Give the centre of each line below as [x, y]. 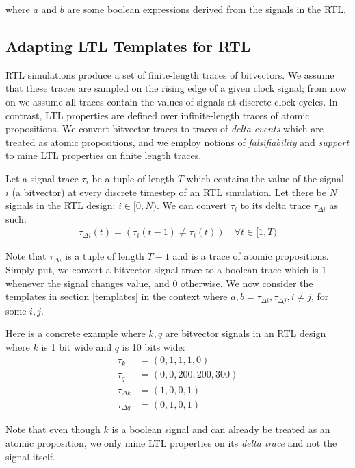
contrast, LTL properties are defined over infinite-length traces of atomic [158, 115]
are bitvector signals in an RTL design [246, 333]
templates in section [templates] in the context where [117, 296]
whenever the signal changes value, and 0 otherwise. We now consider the [159, 283]
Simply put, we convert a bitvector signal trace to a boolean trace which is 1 [166, 269]
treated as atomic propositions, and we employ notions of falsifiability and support [177, 141]
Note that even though [53, 429]
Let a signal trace [42, 178]
